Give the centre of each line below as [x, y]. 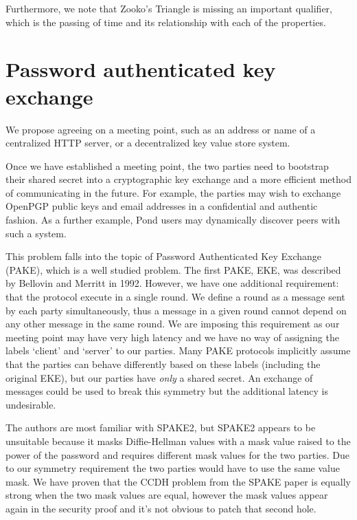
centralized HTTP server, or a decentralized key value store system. [148, 143]
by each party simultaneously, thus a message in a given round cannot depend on [176, 310]
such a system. [36, 233]
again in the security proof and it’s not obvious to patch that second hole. [161, 508]
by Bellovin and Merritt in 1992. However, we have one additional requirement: [172, 283]
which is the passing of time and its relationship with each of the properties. [166, 22]
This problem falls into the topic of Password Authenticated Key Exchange [164, 256]
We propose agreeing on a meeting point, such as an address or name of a [161, 129]
